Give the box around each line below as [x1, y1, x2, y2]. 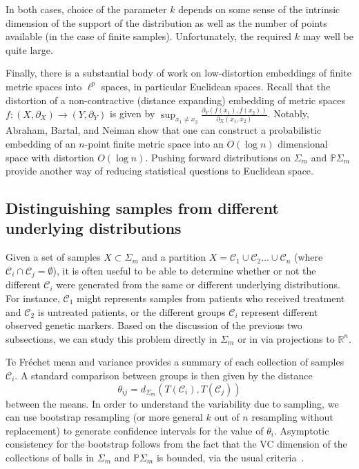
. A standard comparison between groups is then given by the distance [14, 368, 313, 382]
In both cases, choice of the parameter [6, 2, 167, 16]
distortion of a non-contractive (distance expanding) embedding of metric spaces [6, 92, 345, 107]
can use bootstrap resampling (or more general [6, 410, 203, 424]
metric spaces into [6, 79, 82, 93]
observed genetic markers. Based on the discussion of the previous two [6, 318, 302, 332]
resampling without [251, 410, 333, 424]
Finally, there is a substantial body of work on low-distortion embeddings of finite [6, 66, 351, 80]
